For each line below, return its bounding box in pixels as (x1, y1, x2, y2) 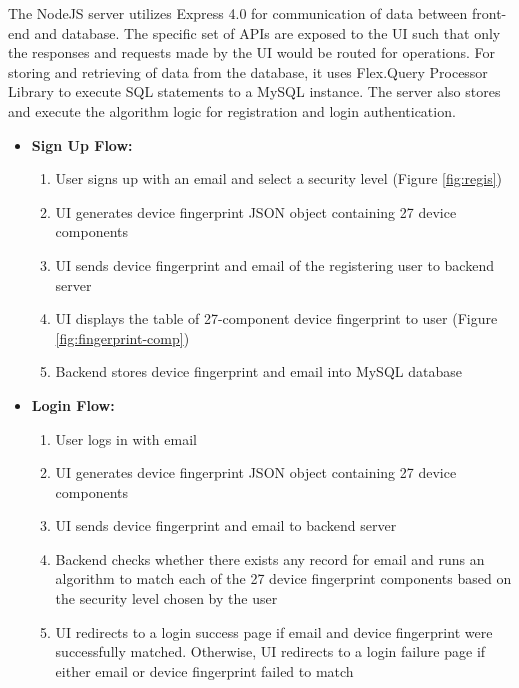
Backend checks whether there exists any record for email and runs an (55, 548, 485, 569)
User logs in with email (55, 428, 197, 449)
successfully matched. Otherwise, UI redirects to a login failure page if (55, 641, 486, 662)
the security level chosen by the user (55, 588, 278, 609)
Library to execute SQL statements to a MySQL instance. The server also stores (8, 81, 501, 102)
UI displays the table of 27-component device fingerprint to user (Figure (55, 308, 498, 329)
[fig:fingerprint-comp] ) (55, 327, 190, 348)
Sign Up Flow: (31, 134, 133, 155)
